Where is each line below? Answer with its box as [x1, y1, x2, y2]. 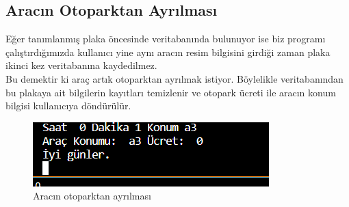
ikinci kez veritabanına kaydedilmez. [5, 58, 157, 72]
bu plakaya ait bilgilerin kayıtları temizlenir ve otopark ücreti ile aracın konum [5, 85, 336, 99]
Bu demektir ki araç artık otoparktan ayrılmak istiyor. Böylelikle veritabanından [5, 71, 344, 85]
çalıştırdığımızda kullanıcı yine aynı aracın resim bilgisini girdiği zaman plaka [5, 44, 331, 59]
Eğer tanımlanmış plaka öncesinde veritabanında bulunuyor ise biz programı [5, 31, 326, 46]
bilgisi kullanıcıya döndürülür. [5, 98, 131, 113]
